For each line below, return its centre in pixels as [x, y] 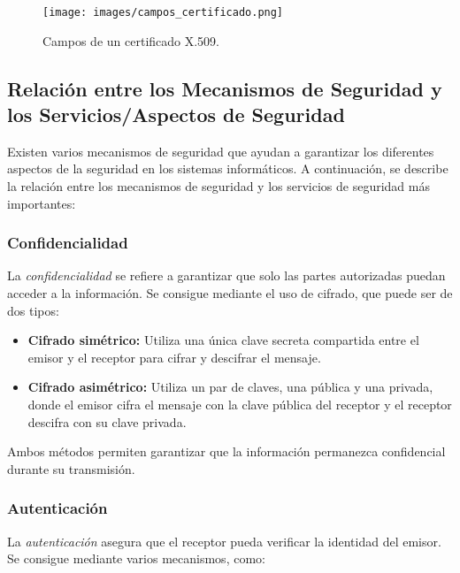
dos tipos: [33, 310]
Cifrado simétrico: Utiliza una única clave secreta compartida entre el [223, 340]
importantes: [42, 203]
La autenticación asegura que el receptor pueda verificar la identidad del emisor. [224, 541]
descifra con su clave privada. [107, 421]
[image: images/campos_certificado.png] [163, 12]
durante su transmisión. [71, 468]
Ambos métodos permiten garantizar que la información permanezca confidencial [226, 451]
